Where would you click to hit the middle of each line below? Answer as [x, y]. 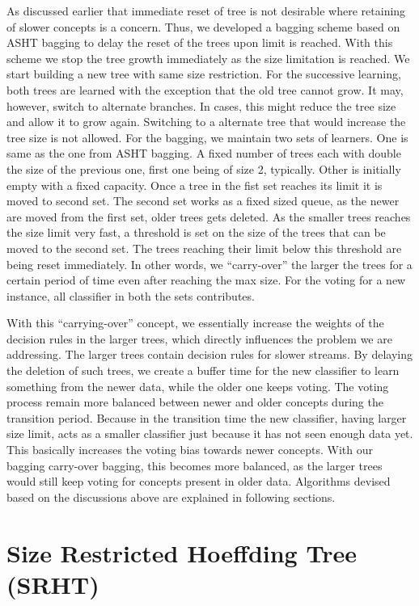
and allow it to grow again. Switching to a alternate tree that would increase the [206, 122]
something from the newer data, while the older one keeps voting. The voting [198, 386]
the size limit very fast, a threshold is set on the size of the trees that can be [196, 232]
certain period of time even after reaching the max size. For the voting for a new [206, 280]
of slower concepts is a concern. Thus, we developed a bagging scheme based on [203, 26]
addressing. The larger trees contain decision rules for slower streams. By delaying [209, 354]
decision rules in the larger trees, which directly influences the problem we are [199, 338]
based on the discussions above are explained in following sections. [171, 497]
